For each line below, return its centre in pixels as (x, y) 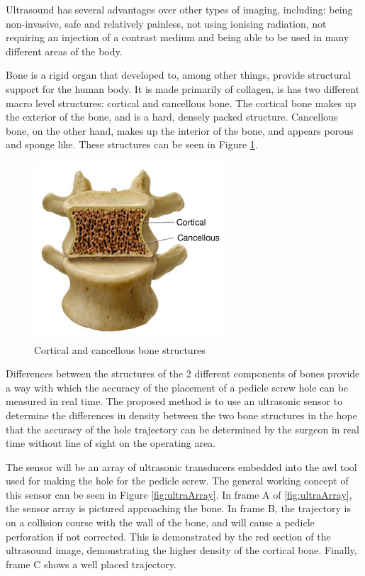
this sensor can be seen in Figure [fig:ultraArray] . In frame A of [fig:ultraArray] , (179, 494)
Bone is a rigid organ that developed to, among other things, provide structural (178, 75)
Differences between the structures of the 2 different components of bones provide (183, 373)
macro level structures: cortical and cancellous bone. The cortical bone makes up (181, 103)
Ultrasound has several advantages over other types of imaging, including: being (179, 9)
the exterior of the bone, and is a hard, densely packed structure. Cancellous (172, 117)
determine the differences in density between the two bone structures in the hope (181, 415)
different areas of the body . (64, 51)
